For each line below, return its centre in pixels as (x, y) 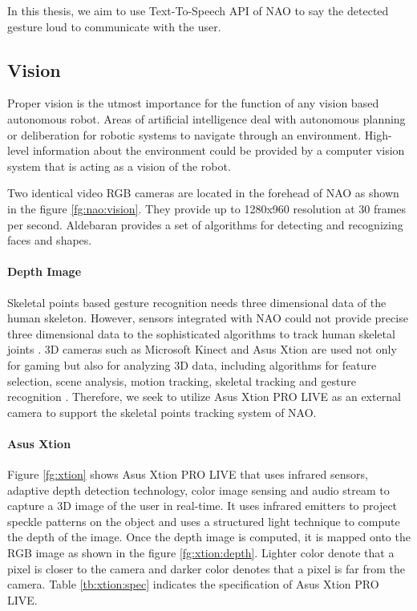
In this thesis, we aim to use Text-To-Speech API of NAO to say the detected (198, 10)
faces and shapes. (50, 240)
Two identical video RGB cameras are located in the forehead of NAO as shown (203, 193)
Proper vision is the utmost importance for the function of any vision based (193, 103)
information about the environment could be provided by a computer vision (219, 150)
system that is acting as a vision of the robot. (119, 166)
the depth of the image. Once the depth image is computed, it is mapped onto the (209, 537)
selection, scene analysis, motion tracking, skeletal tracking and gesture (182, 380)
